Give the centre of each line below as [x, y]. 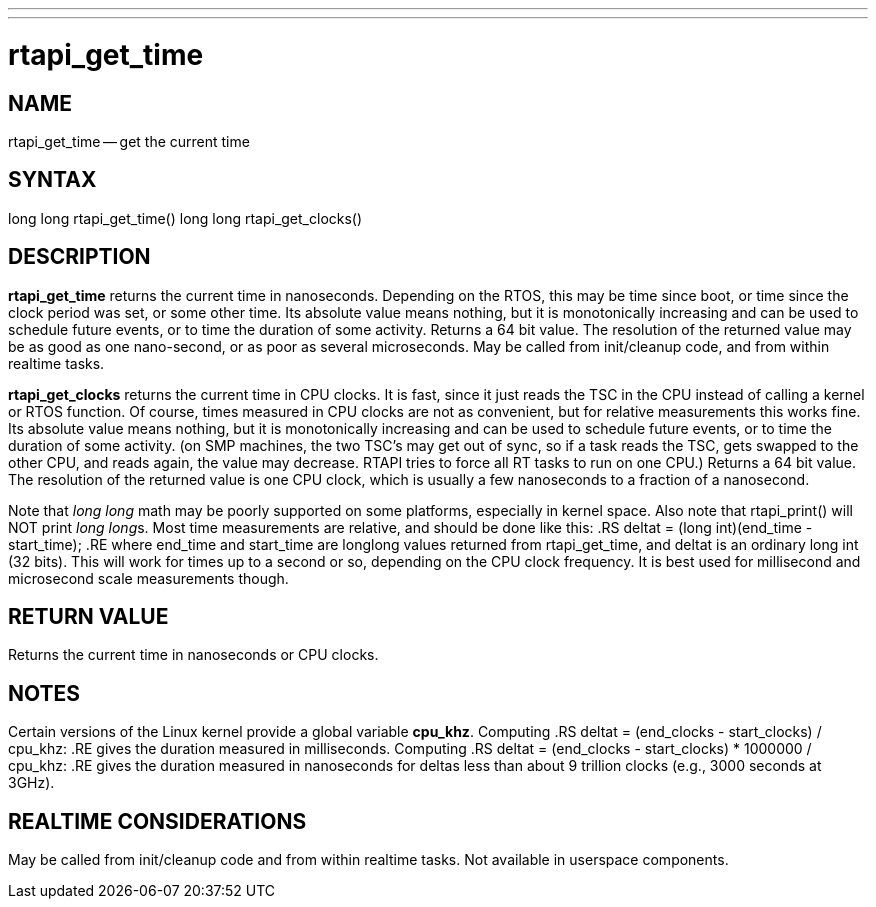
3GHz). [31, 783]
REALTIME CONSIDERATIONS [157, 821]
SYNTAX [52, 180]
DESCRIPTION [79, 257]
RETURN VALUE [88, 617]
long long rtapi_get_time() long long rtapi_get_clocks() [185, 218]
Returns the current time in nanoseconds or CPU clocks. [193, 655]
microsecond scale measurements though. [148, 578]
